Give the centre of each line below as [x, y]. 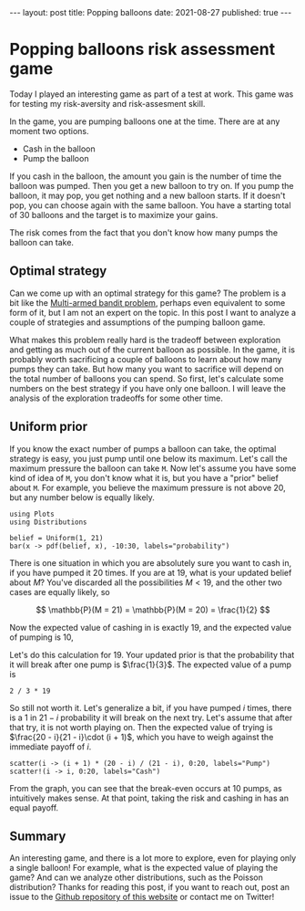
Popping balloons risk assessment [142, 50]
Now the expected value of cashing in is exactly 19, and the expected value [151, 627]
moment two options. [49, 131]
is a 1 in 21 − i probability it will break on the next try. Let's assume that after [151, 717]
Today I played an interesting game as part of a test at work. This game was [152, 94]
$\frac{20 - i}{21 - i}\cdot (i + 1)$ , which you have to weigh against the [142, 737]
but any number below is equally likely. [82, 497]
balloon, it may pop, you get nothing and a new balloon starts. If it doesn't [147, 195]
